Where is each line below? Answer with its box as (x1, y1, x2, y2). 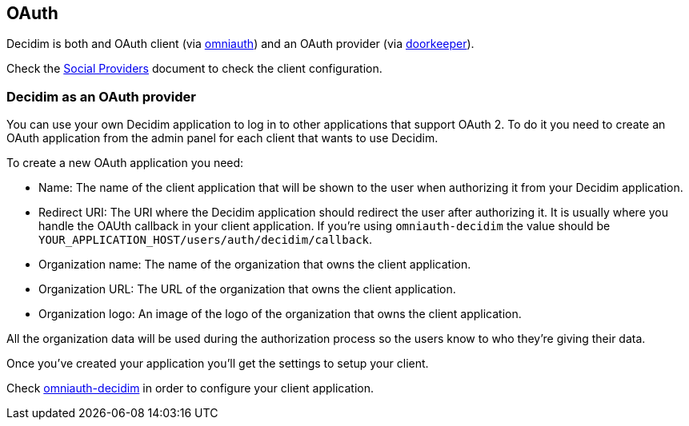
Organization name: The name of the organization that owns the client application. (38, 257, 471, 272)
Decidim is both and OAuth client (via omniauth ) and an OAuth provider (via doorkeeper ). (6, 37, 475, 51)
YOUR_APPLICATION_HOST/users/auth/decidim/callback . (38, 233, 373, 247)
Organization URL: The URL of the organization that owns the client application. (38, 282, 456, 297)
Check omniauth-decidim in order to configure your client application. (6, 381, 374, 396)
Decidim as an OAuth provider (6, 88, 196, 105)
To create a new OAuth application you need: (6, 156, 244, 170)
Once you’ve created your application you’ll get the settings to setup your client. (6, 356, 429, 371)
